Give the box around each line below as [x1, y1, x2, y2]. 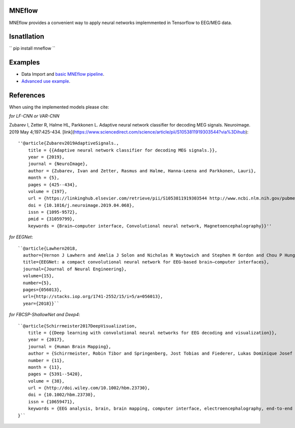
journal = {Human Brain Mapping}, [28, 344, 112, 349]
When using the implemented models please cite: [9, 104, 109, 110]
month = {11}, [28, 364, 62, 370]
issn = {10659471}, [28, 399, 75, 404]
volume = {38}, [28, 378, 65, 384]
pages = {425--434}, [28, 182, 78, 187]
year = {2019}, [28, 154, 65, 160]
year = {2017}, [28, 337, 65, 342]
